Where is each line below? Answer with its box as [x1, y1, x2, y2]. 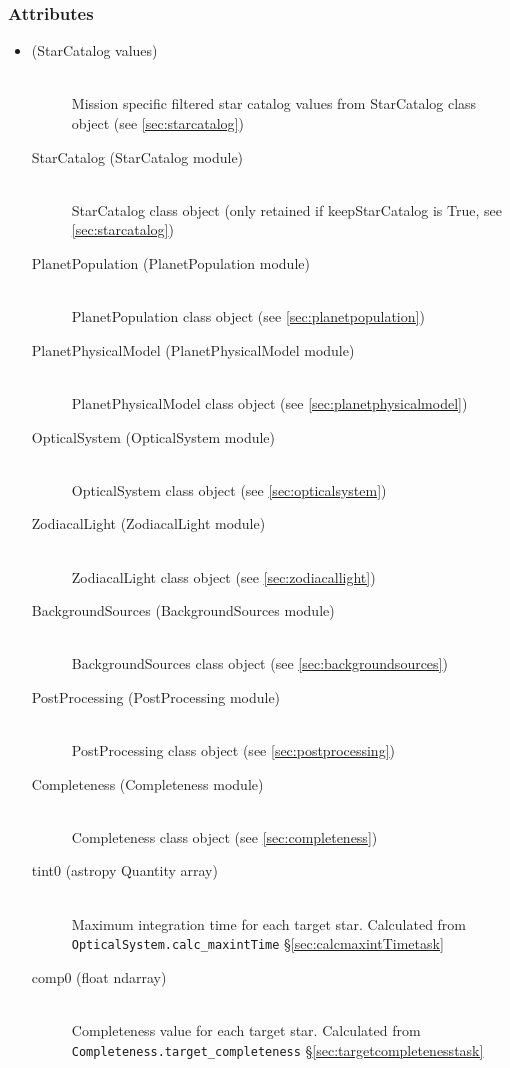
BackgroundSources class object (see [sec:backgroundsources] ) [71, 653, 448, 674]
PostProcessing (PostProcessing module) [31, 686, 281, 707]
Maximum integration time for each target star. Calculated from [71, 913, 467, 934]
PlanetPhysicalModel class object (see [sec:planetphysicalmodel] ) [71, 392, 468, 413]
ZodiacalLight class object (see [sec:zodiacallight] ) [71, 566, 376, 587]
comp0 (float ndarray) [31, 966, 167, 987]
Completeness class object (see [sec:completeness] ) [71, 826, 378, 847]
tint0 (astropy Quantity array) [31, 860, 218, 881]
